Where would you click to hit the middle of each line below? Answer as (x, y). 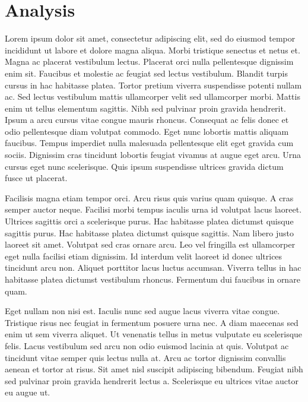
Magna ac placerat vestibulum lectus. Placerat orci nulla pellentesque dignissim (149, 61)
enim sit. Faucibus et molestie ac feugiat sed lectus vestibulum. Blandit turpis (146, 73)
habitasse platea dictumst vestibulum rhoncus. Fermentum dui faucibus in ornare (153, 279)
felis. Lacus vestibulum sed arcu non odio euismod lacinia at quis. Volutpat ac (147, 345)
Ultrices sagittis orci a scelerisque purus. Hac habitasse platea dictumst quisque (149, 221)
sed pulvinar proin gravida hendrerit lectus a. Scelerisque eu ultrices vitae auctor (152, 380)
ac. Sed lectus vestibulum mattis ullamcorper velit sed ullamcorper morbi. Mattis (153, 96)
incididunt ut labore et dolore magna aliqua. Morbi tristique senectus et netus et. (153, 50)
